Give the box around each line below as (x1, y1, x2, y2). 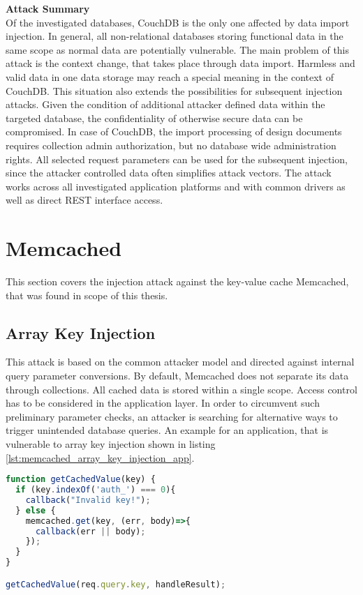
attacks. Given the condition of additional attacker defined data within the (6, 97, 325, 112)
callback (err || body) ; (35, 526, 146, 536)
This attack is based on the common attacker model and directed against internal (6, 354, 355, 369)
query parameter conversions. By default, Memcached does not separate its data (6, 368, 349, 383)
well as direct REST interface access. (6, 193, 163, 207)
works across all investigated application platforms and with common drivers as (6, 179, 346, 193)
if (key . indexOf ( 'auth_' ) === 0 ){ (15, 485, 176, 495)
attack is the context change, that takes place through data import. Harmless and (6, 56, 355, 70)
